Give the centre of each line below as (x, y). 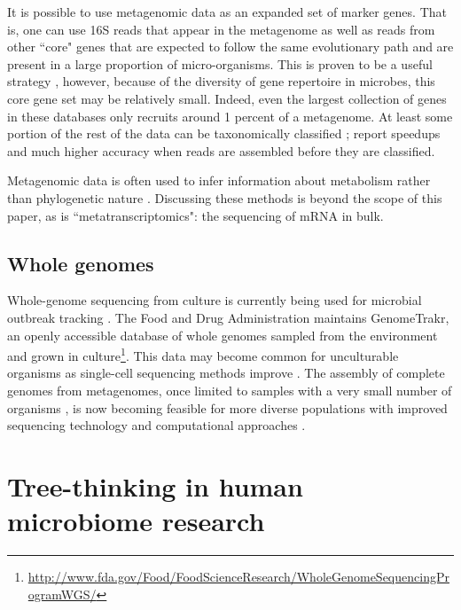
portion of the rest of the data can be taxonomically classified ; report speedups (224, 133)
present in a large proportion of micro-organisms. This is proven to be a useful (220, 63)
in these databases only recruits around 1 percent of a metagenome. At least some (230, 116)
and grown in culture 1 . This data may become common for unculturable (203, 354)
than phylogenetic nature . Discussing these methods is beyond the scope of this (225, 197)
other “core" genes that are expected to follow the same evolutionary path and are (230, 47)
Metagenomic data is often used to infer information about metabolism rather (219, 180)
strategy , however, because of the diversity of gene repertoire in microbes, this (221, 81)
